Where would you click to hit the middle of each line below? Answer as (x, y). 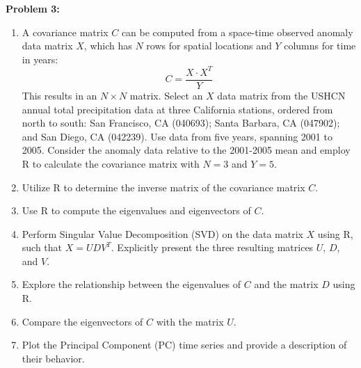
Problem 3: (33, 8)
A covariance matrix (65, 32)
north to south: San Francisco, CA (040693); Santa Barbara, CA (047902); (181, 123)
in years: (40, 59)
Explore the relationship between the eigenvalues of (131, 284)
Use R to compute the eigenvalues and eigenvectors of (136, 210)
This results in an (59, 95)
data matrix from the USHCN (281, 95)
